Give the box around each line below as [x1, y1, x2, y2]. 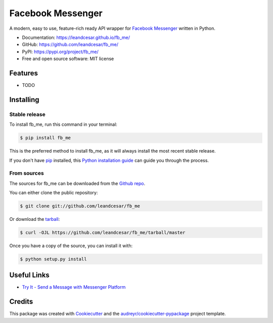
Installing [9, 95, 40, 104]
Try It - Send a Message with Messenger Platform [22, 284, 126, 290]
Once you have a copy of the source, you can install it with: [9, 243, 133, 249]
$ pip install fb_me [20, 135, 71, 141]
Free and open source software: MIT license [22, 56, 114, 62]
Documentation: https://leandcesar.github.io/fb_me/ [22, 34, 130, 40]
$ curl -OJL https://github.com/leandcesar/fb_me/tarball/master [20, 230, 186, 236]
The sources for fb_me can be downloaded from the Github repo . [9, 180, 146, 187]
